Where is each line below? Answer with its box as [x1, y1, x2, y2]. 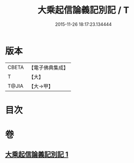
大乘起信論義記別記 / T [37, 4, 130, 16]
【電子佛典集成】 [28, 64, 68, 71]
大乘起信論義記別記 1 [5, 150, 68, 159]
